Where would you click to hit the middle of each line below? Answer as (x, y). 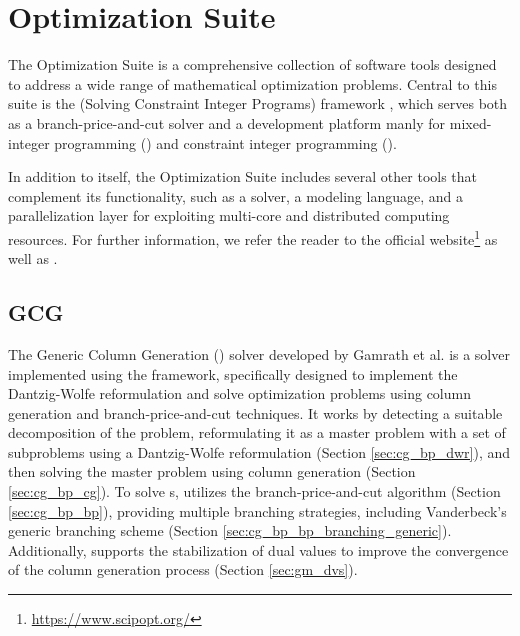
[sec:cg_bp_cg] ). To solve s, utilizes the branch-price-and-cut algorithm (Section (254, 491)
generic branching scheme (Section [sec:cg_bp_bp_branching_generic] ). (230, 530)
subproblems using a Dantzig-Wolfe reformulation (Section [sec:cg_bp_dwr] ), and (259, 451)
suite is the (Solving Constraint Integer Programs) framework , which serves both (258, 103)
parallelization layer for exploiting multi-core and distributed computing (229, 215)
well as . (33, 258)
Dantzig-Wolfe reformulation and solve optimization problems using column (239, 393)
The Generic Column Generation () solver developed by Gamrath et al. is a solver (259, 353)
